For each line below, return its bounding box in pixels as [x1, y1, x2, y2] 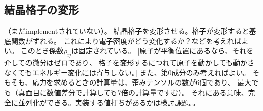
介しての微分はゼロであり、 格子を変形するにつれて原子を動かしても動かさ [4, 57, 254, 68]
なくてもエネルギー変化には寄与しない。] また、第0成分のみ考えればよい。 [4, 67, 250, 77]
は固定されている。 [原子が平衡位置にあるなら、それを [71, 45, 254, 56]
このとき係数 [20, 45, 64, 56]
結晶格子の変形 [4, 2, 79, 17]
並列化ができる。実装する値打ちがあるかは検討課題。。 [18, 97, 200, 107]
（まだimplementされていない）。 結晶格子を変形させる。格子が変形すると [4, 25, 249, 36]
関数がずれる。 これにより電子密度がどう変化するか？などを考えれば [11, 35, 242, 46]
